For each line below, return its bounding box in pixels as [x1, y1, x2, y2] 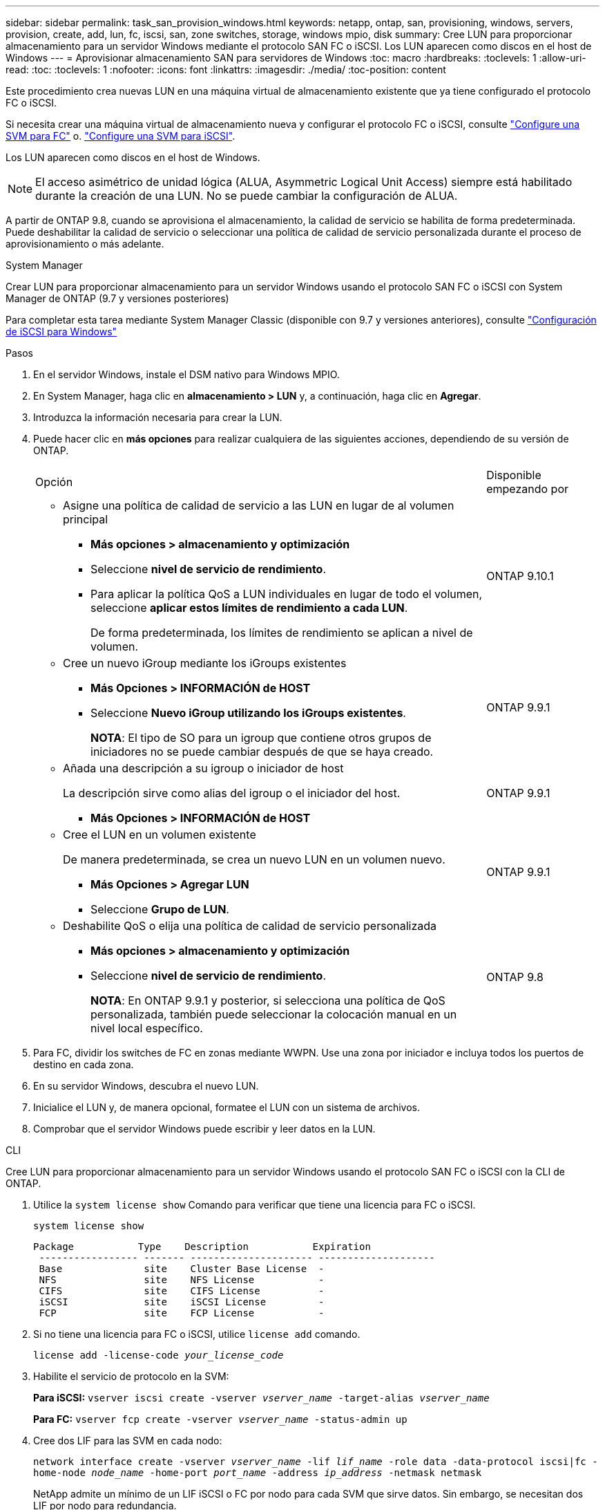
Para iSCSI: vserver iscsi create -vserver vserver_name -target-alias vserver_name [33, 1392, 490, 1404]
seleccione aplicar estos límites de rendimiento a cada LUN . [90, 601, 408, 615]
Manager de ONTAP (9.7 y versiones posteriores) [6, 292, 229, 304]
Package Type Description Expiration [33, 1241, 371, 1252]
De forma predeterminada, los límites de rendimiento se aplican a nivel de [90, 626, 473, 640]
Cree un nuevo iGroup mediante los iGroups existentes [63, 656, 347, 670]
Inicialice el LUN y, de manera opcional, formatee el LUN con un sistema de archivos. [33, 1101, 420, 1113]
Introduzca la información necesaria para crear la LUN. [33, 411, 282, 423]
